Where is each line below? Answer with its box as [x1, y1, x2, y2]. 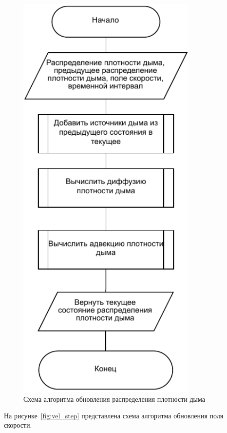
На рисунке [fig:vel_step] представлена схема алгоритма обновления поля [4, 410, 224, 420]
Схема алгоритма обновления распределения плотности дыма [23, 393, 205, 404]
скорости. [4, 420, 32, 430]
